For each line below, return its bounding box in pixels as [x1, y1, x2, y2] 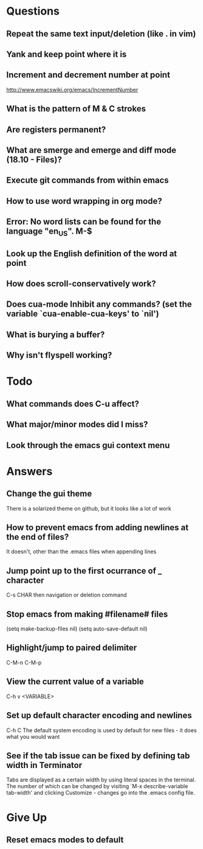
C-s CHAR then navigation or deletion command [6, 592, 127, 599]
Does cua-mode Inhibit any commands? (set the [6, 299, 193, 310]
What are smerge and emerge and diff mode [6, 145, 177, 155]
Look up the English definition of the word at [6, 248, 177, 259]
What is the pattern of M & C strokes [6, 103, 146, 114]
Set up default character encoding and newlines [6, 710, 193, 721]
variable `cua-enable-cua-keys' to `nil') [6, 309, 159, 319]
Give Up [6, 811, 47, 824]
